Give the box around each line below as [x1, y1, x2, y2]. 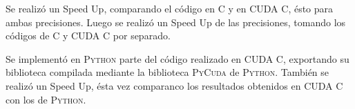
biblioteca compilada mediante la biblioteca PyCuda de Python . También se [6, 65, 329, 79]
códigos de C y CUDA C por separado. [6, 28, 171, 43]
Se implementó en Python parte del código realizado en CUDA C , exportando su [6, 51, 349, 66]
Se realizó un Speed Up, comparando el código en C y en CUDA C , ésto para [6, 1, 334, 15]
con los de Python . [6, 92, 86, 106]
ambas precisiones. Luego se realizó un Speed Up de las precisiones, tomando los [6, 14, 346, 29]
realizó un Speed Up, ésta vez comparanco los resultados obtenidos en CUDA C [6, 78, 343, 92]
